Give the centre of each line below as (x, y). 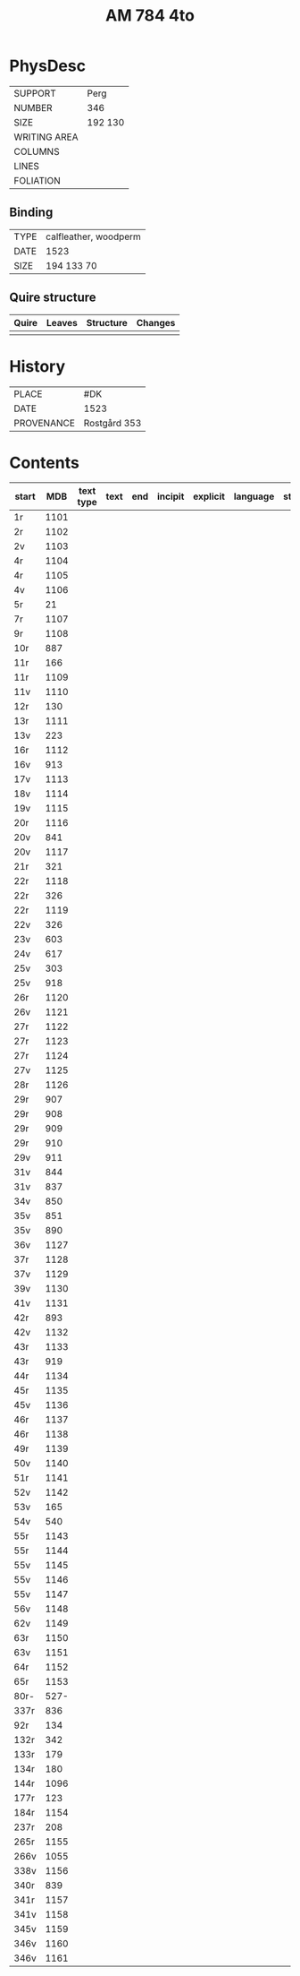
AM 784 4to (150, 16)
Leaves (62, 322)
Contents (45, 463)
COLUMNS (37, 151)
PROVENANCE (45, 423)
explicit (209, 496)
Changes (156, 322)
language (254, 496)
